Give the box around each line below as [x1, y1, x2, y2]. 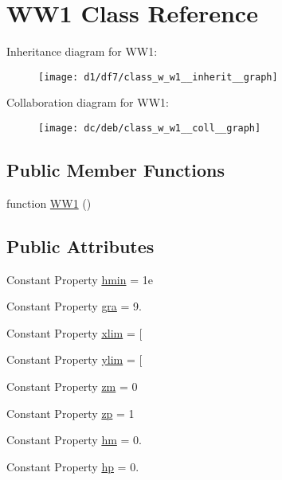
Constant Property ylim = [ [6, 351, 143, 368]
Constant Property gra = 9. [6, 298, 142, 314]
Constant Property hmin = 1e [6, 271, 153, 287]
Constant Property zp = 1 [6, 404, 135, 421]
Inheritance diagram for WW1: [6, 43, 158, 60]
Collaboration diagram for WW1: [6, 94, 169, 111]
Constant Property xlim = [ [6, 324, 143, 341]
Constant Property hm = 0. [6, 431, 142, 448]
